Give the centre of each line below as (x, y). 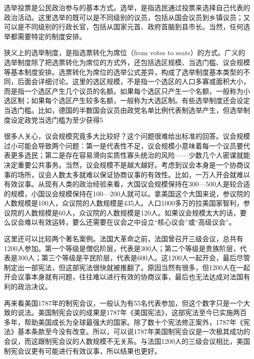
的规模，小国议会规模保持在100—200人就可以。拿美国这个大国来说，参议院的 (127, 193)
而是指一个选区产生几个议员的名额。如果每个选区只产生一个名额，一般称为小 (127, 91)
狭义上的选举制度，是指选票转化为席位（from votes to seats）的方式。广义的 (125, 53)
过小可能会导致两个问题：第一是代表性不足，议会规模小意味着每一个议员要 (124, 145)
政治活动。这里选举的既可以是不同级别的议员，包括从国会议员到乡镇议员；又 (127, 17)
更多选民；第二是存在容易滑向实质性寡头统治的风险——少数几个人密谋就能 (130, 155)
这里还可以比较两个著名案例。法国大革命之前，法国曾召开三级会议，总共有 (124, 239)
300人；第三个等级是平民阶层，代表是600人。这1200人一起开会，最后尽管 (134, 258)
